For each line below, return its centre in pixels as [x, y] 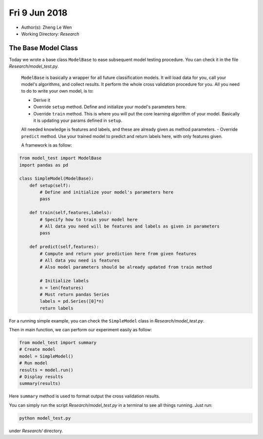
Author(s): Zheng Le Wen [47, 27]
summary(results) [40, 383]
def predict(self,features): [64, 247]
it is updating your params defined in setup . [78, 120]
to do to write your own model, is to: [57, 91]
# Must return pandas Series [75, 294]
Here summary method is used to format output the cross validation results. [85, 396]
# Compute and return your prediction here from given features [118, 254]
